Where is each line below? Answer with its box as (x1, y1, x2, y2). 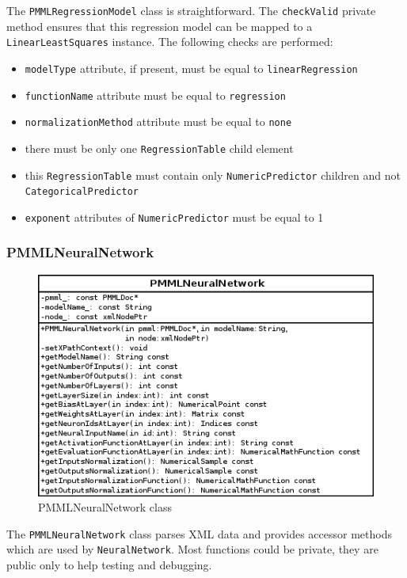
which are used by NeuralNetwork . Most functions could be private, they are (6, 541, 378, 557)
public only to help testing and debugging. (6, 557, 212, 573)
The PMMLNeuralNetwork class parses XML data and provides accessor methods (6, 525, 392, 542)
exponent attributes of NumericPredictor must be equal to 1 (25, 208, 324, 225)
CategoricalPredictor (25, 186, 139, 198)
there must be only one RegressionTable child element (25, 139, 294, 156)
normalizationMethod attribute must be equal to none (25, 113, 292, 130)
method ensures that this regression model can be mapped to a (6, 17, 313, 34)
